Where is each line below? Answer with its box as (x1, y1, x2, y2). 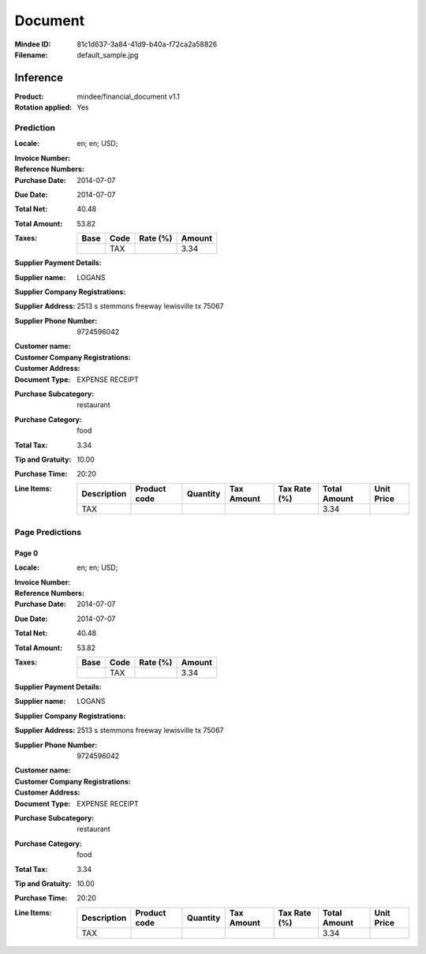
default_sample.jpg (77, 50, 139, 59)
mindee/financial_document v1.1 (77, 92, 181, 101)
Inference (14, 71, 63, 84)
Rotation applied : (14, 103, 73, 112)
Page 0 (14, 548, 39, 558)
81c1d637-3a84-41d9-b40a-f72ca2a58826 (77, 39, 218, 49)
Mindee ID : (14, 39, 51, 49)
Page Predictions (14, 527, 82, 538)
